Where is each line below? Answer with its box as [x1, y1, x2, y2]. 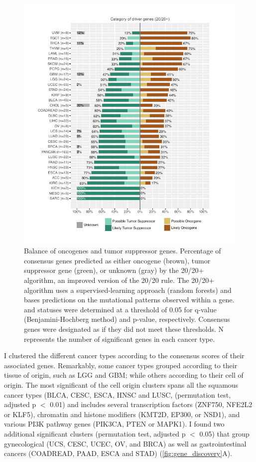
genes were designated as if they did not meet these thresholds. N [24, 324, 224, 334]
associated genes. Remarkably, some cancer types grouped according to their [4, 360, 238, 370]
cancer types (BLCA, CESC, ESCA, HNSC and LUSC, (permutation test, [4, 389, 231, 400]
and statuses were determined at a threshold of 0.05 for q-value [24, 304, 217, 314]
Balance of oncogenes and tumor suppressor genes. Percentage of [24, 245, 221, 256]
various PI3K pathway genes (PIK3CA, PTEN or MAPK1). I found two [4, 419, 225, 429]
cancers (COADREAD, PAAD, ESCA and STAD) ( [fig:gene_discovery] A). [4, 448, 232, 459]
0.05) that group [199, 428, 250, 439]
